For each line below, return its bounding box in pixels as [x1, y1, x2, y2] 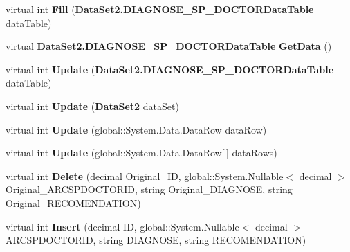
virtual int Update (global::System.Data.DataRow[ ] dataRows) [6, 145, 277, 160]
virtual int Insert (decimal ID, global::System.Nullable [6, 219, 239, 233]
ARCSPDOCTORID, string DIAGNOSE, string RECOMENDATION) [6, 233, 306, 247]
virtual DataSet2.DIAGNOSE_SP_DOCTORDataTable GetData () [6, 39, 332, 53]
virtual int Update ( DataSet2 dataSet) [6, 98, 179, 113]
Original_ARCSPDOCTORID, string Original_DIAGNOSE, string [6, 182, 293, 197]
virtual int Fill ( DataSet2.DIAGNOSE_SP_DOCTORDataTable [6, 2, 314, 16]
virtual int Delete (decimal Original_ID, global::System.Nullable [6, 168, 284, 183]
